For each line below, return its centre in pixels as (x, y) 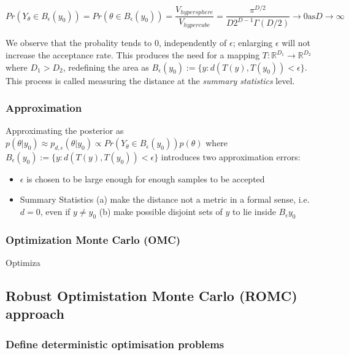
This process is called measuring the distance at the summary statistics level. (150, 80)
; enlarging (253, 43)
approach (35, 314)
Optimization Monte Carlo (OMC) (93, 239)
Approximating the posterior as (65, 131)
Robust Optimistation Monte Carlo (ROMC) (151, 296)
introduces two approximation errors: (231, 156)
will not (296, 43)
